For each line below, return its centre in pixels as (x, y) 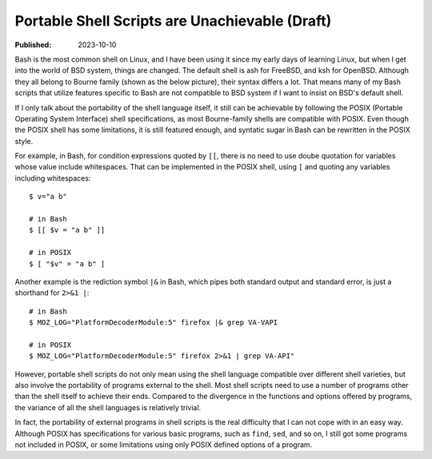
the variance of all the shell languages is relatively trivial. (108, 407)
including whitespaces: (53, 178)
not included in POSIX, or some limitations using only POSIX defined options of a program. (164, 445)
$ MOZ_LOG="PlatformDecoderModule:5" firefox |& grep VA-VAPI (154, 323)
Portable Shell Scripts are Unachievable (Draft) (173, 21)
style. (24, 141)
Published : (33, 45)
